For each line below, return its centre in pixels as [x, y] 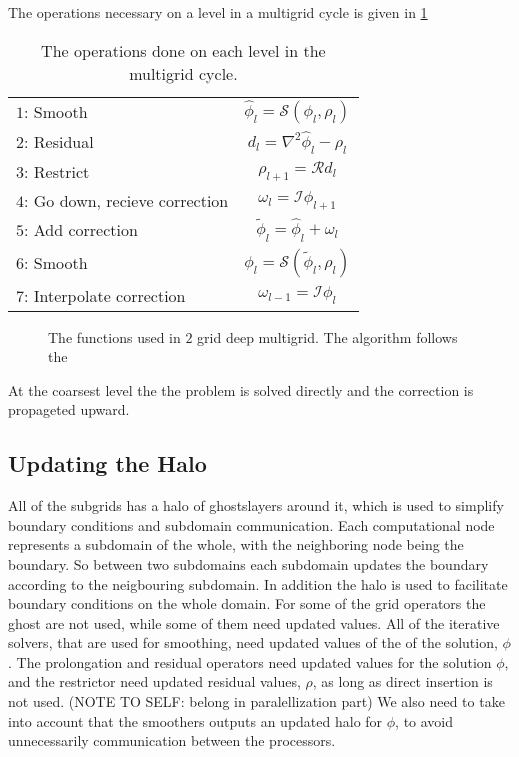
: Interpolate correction [105, 295]
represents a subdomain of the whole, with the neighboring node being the [236, 544]
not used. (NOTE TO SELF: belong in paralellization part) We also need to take [256, 701]
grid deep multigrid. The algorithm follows [327, 336]
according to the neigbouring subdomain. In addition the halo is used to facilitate [258, 583]
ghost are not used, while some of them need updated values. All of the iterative [254, 622]
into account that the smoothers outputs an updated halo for [195, 720]
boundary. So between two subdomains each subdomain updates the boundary [248, 563]
